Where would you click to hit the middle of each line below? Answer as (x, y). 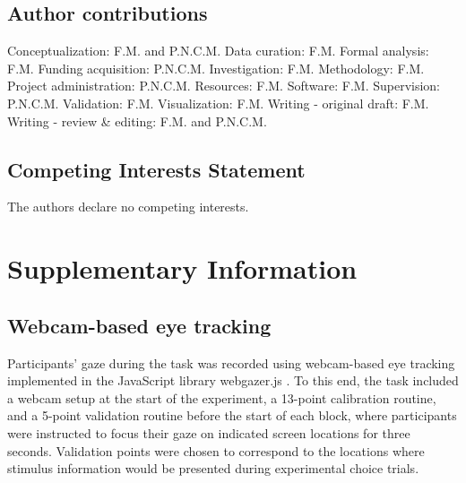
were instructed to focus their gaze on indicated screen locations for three (209, 432)
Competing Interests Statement (156, 169)
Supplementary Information (182, 268)
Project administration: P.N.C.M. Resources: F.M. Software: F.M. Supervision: (224, 86)
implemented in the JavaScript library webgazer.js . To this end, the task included (233, 380)
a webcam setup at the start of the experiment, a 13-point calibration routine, (222, 397)
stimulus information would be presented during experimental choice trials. (213, 468)
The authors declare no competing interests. (128, 207)
